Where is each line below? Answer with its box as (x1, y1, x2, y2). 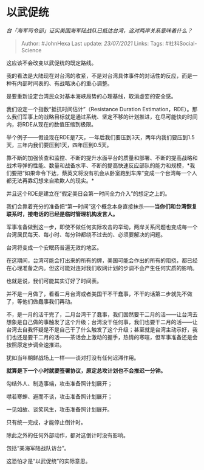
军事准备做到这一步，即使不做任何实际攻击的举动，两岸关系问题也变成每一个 (6, 223, 198, 230)
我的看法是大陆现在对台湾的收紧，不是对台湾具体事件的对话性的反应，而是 (6, 72, 192, 79)
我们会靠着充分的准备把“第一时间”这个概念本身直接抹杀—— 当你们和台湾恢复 (6, 202, 197, 210)
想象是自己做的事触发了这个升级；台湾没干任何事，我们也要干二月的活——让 (6, 318, 198, 325)
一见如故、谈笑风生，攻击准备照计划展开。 (6, 406, 113, 413)
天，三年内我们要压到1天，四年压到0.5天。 (6, 141, 112, 148)
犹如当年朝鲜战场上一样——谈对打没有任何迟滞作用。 (6, 354, 140, 361)
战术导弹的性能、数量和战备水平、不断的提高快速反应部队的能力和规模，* (6, 162, 190, 169)
